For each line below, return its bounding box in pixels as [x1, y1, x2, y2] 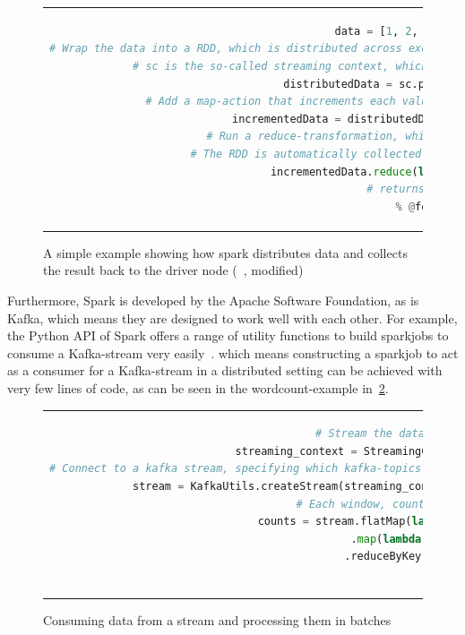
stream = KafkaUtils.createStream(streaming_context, [133, 480, 461, 493]
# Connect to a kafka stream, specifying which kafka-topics [49, 462, 422, 476]
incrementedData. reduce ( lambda [270, 165, 457, 178]
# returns [366, 183, 425, 196]
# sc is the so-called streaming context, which [133, 59, 428, 73]
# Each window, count [296, 497, 425, 511]
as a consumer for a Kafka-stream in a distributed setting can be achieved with [7, 361, 443, 380]
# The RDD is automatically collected [190, 147, 422, 160]
